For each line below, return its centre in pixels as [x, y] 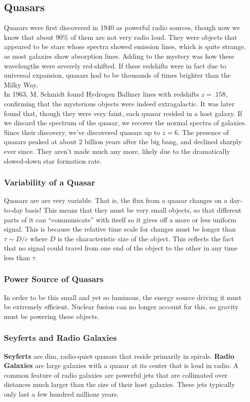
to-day [13, 209]
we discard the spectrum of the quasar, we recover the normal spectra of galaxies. [125, 123]
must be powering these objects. [51, 316]
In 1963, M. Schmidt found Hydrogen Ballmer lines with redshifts [101, 94]
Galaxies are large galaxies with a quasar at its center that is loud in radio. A [121, 365]
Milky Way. [21, 84]
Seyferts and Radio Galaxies [60, 338]
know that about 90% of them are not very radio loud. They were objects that [121, 37]
